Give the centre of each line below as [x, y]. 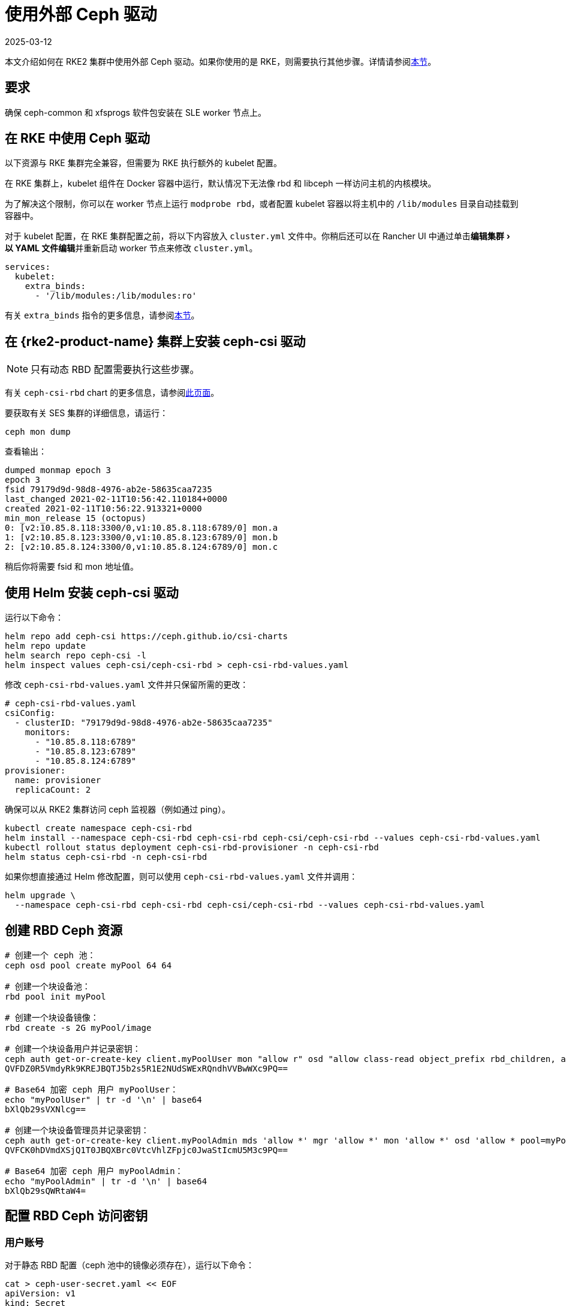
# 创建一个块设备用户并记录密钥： [73, 1048]
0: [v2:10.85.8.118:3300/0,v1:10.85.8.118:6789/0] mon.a [141, 528]
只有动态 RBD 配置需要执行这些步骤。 [115, 370]
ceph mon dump [38, 432]
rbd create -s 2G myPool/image [78, 1027]
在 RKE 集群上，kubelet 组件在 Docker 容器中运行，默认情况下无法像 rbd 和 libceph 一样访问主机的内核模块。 [221, 183]
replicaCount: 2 [53, 790]
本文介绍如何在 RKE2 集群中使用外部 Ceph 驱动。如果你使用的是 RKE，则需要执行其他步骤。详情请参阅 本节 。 [221, 61]
